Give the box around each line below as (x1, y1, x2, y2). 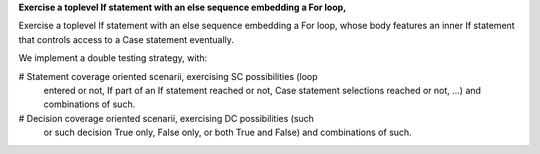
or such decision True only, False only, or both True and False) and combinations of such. (43, 126, 412, 139)
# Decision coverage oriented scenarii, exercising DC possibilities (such (18, 112, 315, 124)
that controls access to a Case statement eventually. (18, 33, 235, 45)
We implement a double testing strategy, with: (18, 52, 208, 64)
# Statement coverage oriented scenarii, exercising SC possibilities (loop (18, 70, 319, 82)
